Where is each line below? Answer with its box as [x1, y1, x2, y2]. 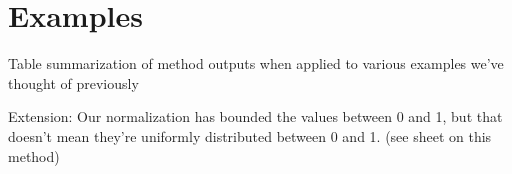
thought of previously [8, 72, 139, 93]
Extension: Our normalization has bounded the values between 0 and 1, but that [8, 106, 503, 127]
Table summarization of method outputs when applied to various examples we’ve [8, 53, 504, 74]
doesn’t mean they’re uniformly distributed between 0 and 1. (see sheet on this [8, 125, 492, 146]
